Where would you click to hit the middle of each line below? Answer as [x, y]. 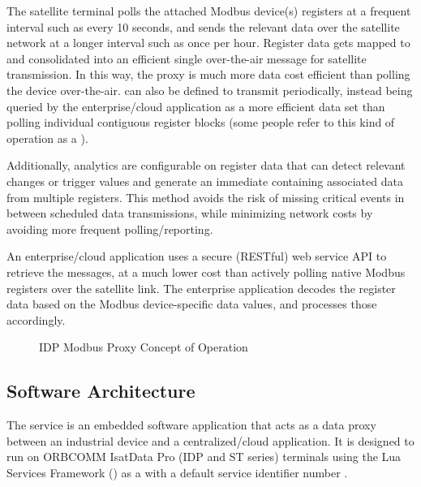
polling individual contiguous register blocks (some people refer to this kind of [201, 122]
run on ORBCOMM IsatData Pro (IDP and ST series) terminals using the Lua [204, 457]
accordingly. [36, 319]
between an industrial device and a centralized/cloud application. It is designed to [210, 440]
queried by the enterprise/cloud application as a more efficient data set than [196, 106]
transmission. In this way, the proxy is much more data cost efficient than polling [208, 74]
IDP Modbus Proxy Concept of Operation [144, 347]
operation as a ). [47, 138]
